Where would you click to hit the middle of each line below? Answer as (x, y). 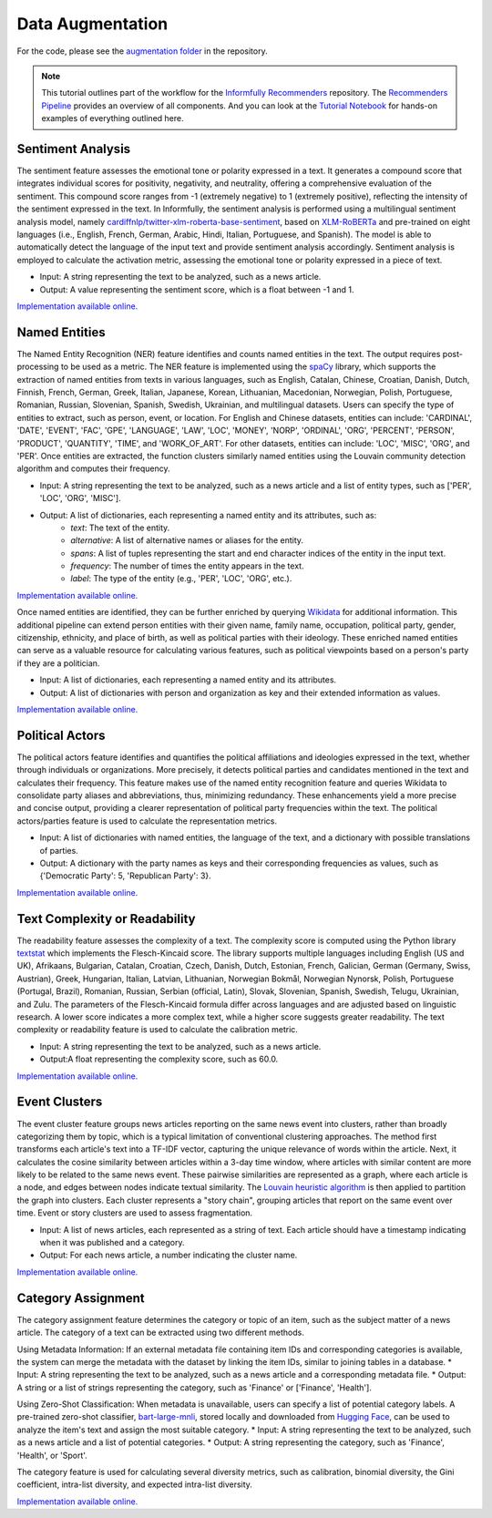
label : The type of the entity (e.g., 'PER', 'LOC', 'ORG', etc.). (181, 579)
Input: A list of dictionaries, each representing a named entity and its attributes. (188, 680)
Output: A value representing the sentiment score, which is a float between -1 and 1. (197, 289)
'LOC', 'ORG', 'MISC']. (81, 498)
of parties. (59, 850)
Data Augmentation (92, 24)
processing (38, 367)
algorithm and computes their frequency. (93, 468)
